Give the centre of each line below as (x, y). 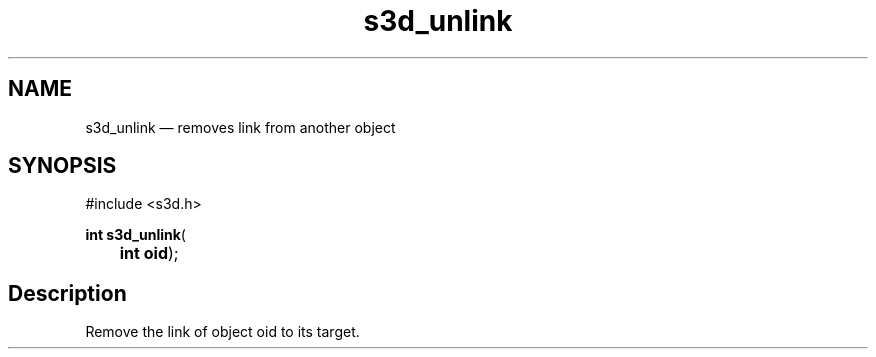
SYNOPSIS (62, 166)
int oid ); (149, 253)
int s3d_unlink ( (135, 235)
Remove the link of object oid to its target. (222, 332)
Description (67, 293)
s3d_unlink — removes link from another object (240, 127)
